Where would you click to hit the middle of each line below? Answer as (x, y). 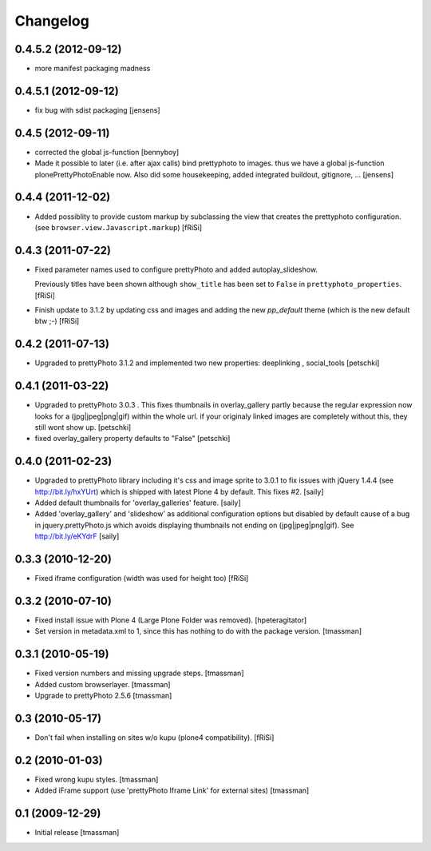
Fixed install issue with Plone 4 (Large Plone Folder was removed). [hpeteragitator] (171, 620)
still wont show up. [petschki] (83, 427)
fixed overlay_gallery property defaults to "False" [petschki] (132, 439)
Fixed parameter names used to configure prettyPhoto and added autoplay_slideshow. (176, 269)
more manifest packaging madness (93, 69)
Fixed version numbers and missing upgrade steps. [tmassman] (139, 673)
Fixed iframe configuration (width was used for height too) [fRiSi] (142, 579)
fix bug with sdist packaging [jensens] (97, 110)
